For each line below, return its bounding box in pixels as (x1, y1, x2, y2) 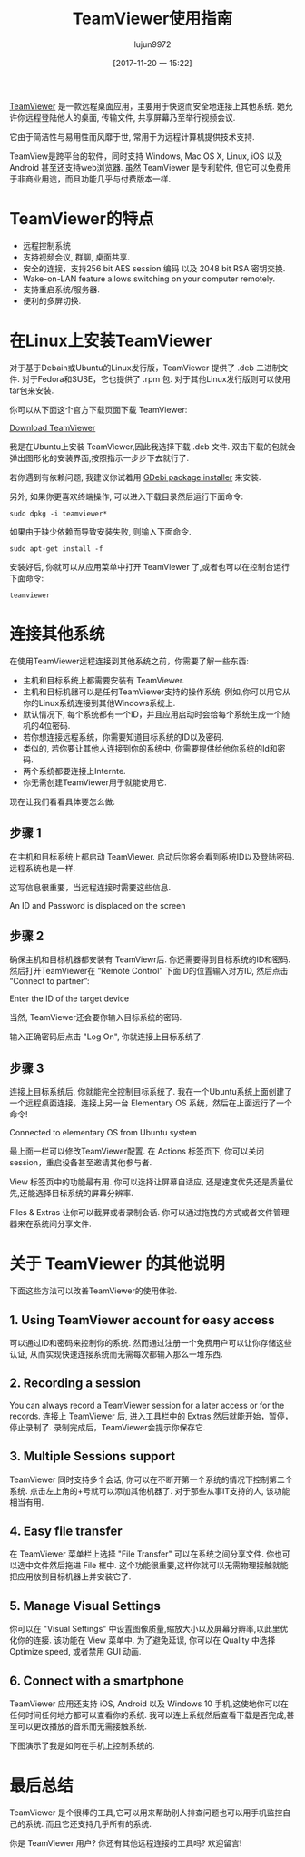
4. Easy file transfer (9, 1523, 123, 1538)
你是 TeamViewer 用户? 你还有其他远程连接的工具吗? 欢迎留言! (9, 1837, 242, 1848)
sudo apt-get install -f (9, 544, 103, 554)
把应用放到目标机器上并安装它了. (9, 1571, 132, 1582)
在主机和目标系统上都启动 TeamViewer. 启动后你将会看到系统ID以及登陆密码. (9, 850, 295, 862)
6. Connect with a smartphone (9, 1673, 184, 1688)
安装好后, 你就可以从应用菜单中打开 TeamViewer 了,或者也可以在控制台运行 (9, 561, 290, 572)
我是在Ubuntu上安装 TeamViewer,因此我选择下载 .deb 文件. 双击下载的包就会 (9, 441, 296, 452)
